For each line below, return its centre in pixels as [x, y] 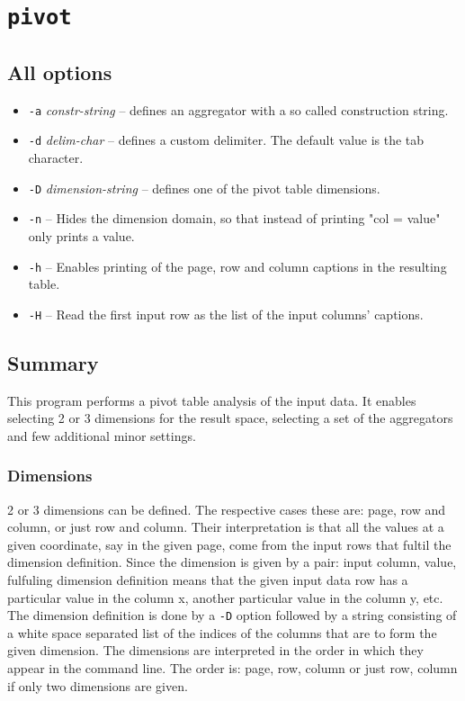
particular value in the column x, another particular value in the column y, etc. [225, 597]
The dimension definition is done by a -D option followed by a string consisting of [232, 615]
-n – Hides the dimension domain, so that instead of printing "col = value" [234, 218]
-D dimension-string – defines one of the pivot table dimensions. [204, 188]
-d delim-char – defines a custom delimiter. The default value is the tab [226, 140]
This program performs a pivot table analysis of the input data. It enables [212, 400]
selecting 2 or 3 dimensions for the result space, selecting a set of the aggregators [230, 418]
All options [60, 72]
